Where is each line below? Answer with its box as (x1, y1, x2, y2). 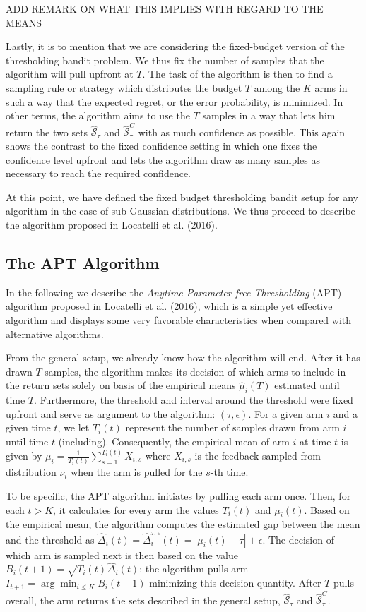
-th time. (210, 464, 249, 479)
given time (6, 420, 51, 435)
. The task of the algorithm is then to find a (142, 66, 333, 81)
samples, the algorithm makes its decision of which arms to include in (45, 364, 346, 378)
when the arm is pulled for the (71, 464, 203, 479)
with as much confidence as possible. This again (138, 124, 346, 139)
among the (254, 80, 300, 95)
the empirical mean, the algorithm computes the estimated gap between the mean (6, 517, 360, 532)
